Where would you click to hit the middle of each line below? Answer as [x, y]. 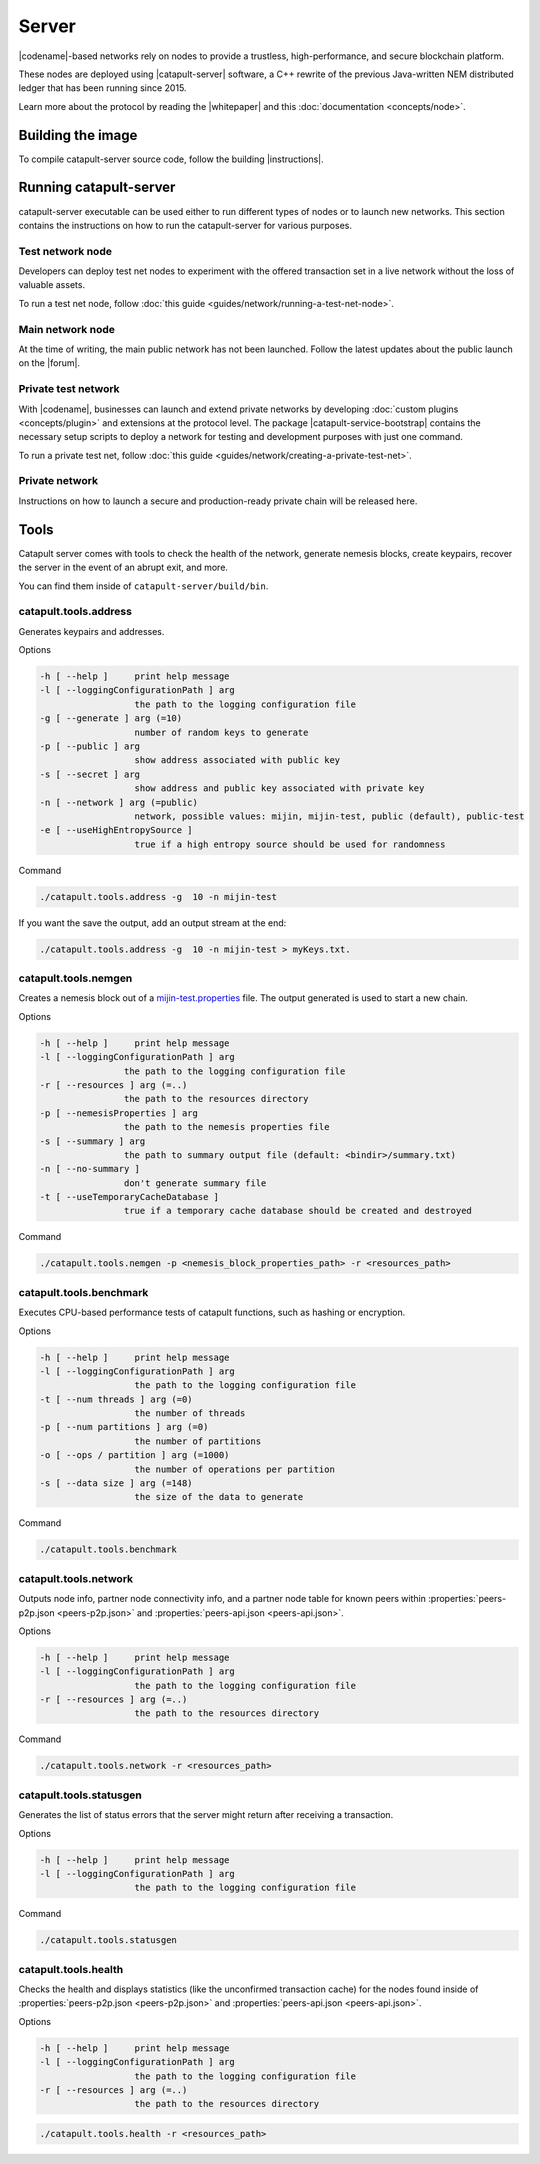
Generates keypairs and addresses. [91, 631]
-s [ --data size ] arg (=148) [116, 1483]
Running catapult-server [97, 187]
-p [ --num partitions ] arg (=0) [124, 1427]
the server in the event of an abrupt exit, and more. [123, 567]
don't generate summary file [195, 1183]
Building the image [78, 135]
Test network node [65, 251]
